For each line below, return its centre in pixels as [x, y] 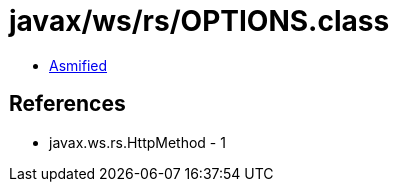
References [67, 104]
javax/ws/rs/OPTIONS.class [199, 21]
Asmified [78, 65]
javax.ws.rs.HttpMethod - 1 [137, 142]
